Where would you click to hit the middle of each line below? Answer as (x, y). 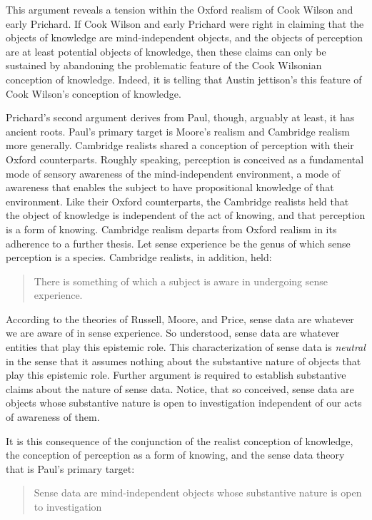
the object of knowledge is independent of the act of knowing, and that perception (186, 215)
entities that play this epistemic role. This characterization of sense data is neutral (186, 347)
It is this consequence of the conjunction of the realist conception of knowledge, (180, 440)
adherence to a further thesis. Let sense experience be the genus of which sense (178, 243)
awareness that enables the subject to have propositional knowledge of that (170, 187)
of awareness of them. (53, 417)
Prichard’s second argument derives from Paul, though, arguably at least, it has (180, 117)
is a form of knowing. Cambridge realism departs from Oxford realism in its (171, 229)
